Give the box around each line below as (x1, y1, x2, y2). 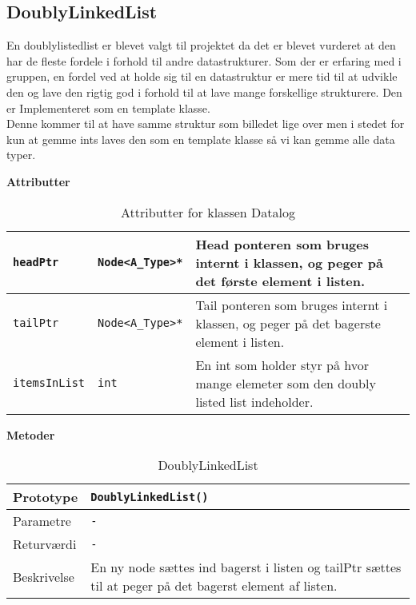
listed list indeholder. (195, 392, 314, 411)
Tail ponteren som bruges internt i (195, 295, 388, 314)
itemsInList (13, 376, 86, 390)
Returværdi (13, 535, 77, 554)
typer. (6, 146, 36, 163)
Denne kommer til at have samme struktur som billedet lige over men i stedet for (6, 115, 405, 132)
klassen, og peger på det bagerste (195, 313, 381, 332)
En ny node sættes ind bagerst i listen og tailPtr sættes (90, 558, 402, 577)
